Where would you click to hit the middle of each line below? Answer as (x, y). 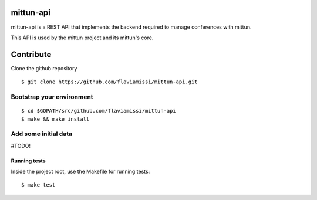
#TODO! (21, 145)
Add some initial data (42, 134)
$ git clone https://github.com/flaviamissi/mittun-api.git (109, 82)
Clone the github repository (44, 68)
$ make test (38, 185)
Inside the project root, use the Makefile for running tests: (80, 172)
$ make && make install (55, 119)
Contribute (31, 54)
